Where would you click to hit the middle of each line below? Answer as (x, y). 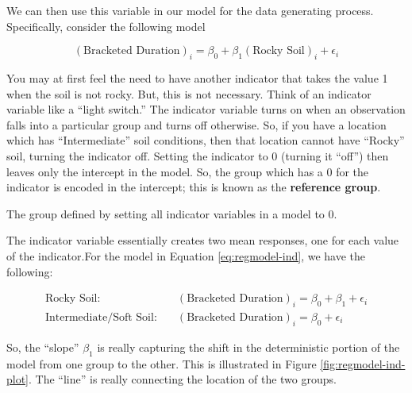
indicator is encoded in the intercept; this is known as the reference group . (194, 187)
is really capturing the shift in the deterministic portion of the (248, 347)
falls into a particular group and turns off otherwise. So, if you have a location (196, 124)
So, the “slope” (43, 347)
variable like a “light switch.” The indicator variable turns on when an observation (206, 109)
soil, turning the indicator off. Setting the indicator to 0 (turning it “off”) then (198, 155)
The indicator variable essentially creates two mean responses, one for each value (203, 240)
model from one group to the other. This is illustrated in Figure (162, 363)
